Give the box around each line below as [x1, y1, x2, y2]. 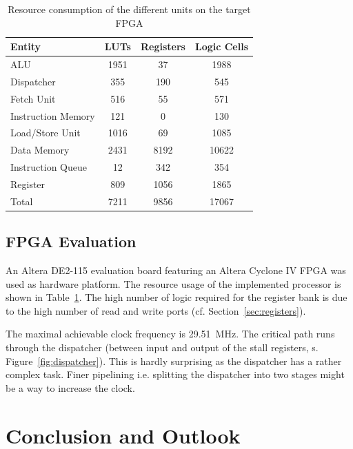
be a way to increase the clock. [6, 380, 135, 395]
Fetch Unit [10, 91, 56, 105]
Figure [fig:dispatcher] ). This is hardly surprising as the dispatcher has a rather [6, 353, 342, 368]
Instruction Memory [10, 108, 95, 123]
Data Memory [10, 143, 70, 157]
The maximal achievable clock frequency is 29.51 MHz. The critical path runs [6, 326, 335, 341]
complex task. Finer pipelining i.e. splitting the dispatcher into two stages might [6, 367, 345, 382]
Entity [10, 39, 41, 54]
